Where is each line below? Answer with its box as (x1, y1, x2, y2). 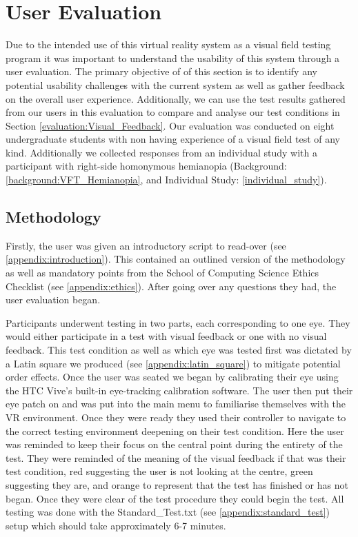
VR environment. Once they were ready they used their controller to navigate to (6, 409, 346, 424)
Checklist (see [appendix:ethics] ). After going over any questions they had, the (6, 278, 337, 293)
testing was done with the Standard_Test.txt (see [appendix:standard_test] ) (6, 505, 330, 519)
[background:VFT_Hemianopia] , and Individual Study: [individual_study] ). (6, 172, 327, 187)
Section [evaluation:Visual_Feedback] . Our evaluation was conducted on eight (6, 118, 335, 132)
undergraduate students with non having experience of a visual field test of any (6, 132, 341, 146)
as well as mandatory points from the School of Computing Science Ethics (6, 265, 319, 280)
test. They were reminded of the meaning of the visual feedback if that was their (6, 450, 346, 465)
